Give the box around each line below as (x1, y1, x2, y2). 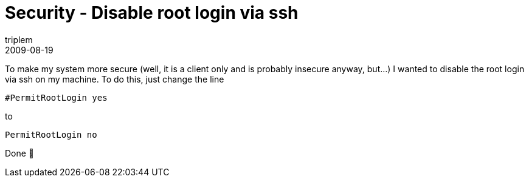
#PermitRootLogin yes (5, 92, 108, 103)
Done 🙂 (5, 147, 35, 158)
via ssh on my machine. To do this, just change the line (5, 73, 224, 84)
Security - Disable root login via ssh (5, 2, 299, 23)
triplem (5, 34, 33, 45)
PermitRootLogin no (5, 129, 97, 140)
